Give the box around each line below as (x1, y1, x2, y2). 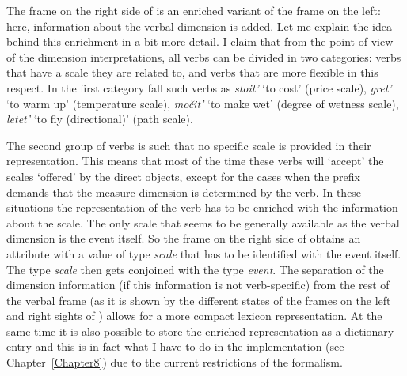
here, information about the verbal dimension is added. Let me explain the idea (6, 17, 392, 34)
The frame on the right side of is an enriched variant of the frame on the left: (6, 2, 381, 18)
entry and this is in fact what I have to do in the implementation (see (6, 338, 344, 355)
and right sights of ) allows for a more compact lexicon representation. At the (6, 307, 382, 324)
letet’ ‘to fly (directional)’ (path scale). (6, 111, 193, 127)
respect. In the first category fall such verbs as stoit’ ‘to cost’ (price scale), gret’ (6, 79, 392, 96)
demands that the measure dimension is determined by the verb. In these (6, 183, 362, 200)
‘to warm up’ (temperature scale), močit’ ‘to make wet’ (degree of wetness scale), (6, 95, 399, 111)
